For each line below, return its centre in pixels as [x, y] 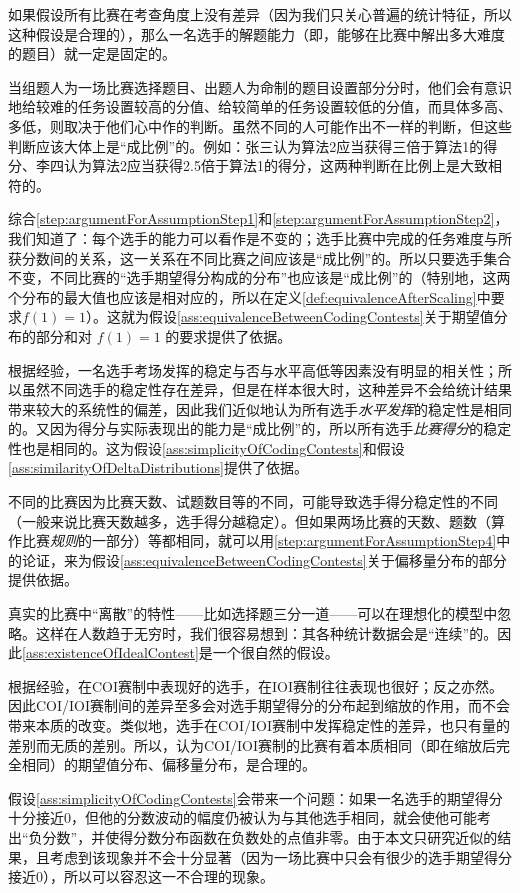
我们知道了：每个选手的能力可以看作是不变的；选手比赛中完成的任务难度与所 [260, 237]
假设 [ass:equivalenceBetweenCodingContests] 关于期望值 [321, 316]
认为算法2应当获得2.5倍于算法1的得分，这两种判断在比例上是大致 [275, 165]
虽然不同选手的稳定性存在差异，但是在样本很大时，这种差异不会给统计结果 [266, 389]
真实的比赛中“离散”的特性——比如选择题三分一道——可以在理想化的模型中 [253, 613]
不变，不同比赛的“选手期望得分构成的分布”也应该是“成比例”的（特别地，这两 [259, 277]
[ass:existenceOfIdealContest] [110, 652]
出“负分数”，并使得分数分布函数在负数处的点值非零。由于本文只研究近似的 [253, 836]
